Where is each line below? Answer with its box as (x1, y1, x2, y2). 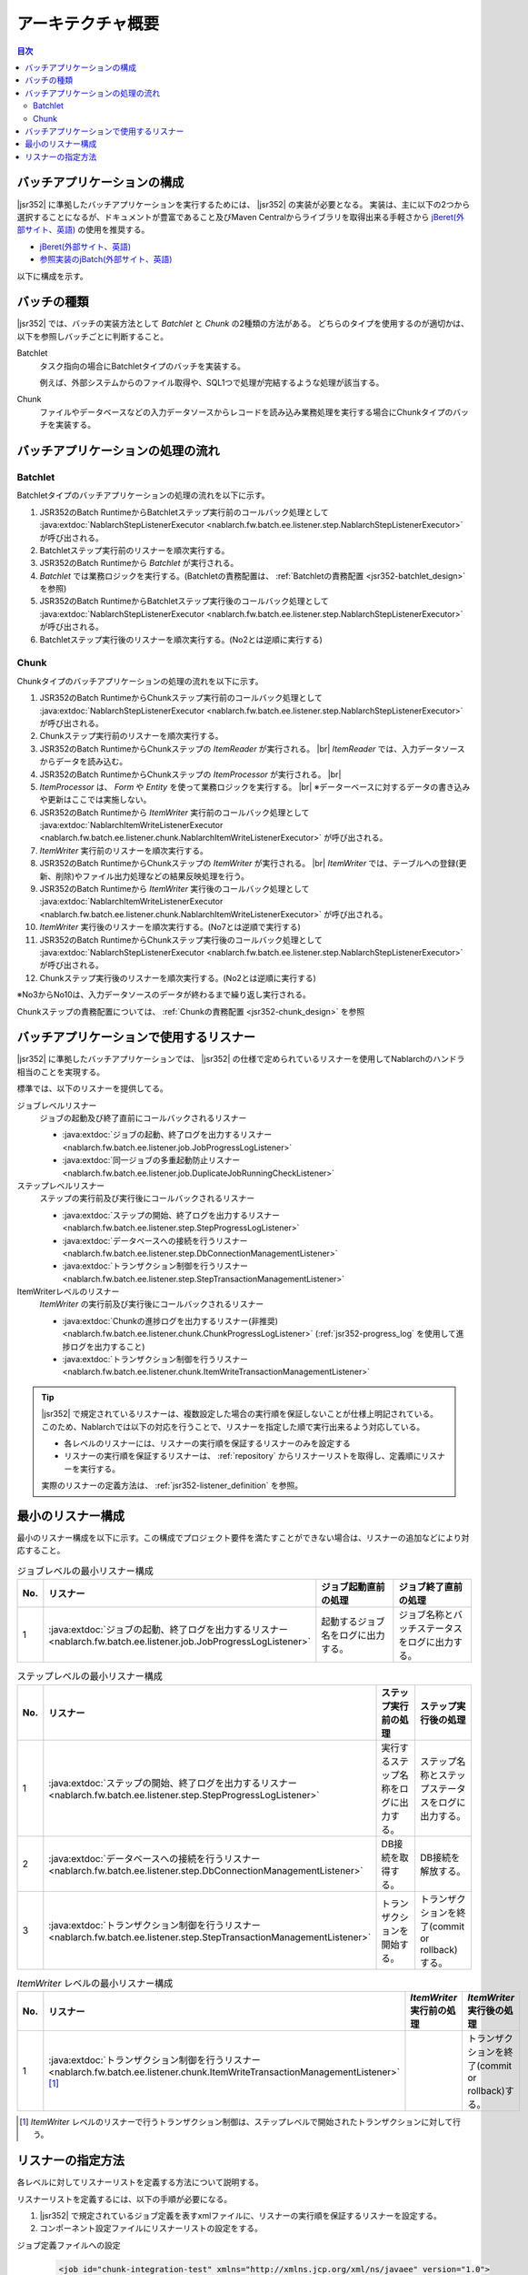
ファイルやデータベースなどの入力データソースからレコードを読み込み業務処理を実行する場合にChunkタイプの (39, 406, 453, 418)
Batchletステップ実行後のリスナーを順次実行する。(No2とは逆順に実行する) (39, 633, 323, 645)
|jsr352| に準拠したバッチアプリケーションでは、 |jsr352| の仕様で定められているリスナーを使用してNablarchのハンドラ (16, 1054, 465, 1065)
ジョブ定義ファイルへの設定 (16, 2240, 121, 2250)
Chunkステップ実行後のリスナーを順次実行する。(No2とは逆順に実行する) (39, 972, 317, 983)
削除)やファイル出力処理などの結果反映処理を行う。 (55, 870, 250, 882)
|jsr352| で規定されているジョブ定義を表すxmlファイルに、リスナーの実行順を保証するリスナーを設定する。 (39, 2210, 443, 2221)
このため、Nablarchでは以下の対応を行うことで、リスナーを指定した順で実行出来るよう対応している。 (41, 1421, 425, 1432)
